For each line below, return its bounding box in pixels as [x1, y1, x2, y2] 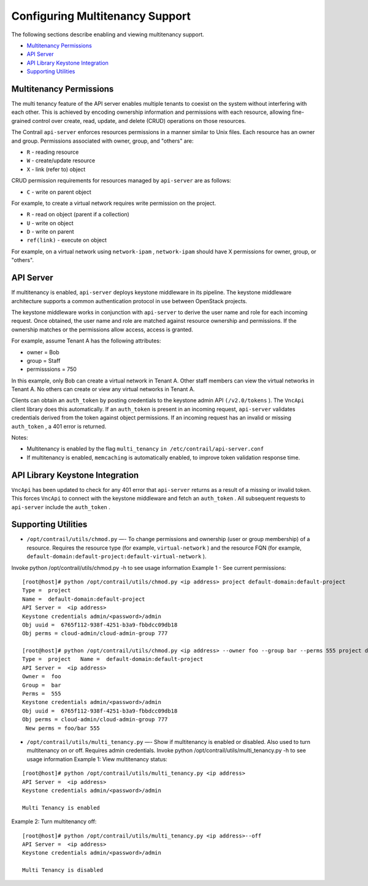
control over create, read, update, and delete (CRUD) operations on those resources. [32, 117, 247, 124]
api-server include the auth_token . [11, 503, 110, 510]
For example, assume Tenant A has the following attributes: [11, 337, 161, 344]
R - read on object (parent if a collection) [26, 211, 130, 218]
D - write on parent [26, 228, 74, 235]
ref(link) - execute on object [26, 237, 107, 244]
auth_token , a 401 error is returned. [11, 422, 107, 430]
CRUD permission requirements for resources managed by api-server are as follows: [11, 177, 231, 184]
